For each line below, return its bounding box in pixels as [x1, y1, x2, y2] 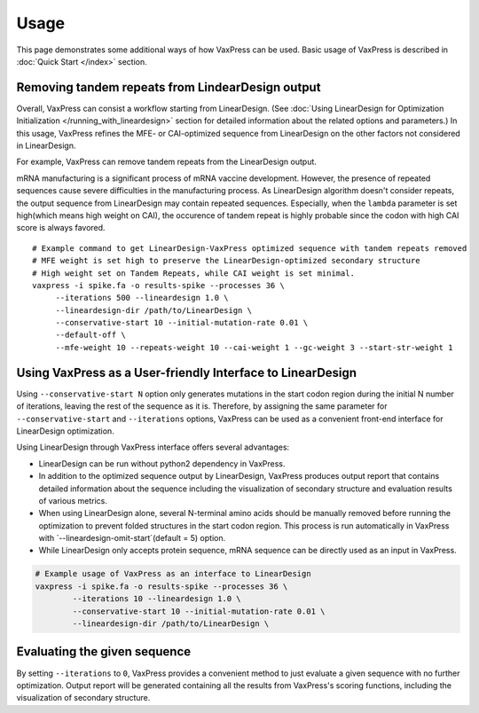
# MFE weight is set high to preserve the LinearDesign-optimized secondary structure [32, 255, 420, 266]
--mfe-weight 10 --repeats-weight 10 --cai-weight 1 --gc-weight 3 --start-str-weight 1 [55, 342, 453, 352]
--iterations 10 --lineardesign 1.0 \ [72, 594, 241, 604]
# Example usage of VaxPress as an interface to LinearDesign [35, 568, 311, 579]
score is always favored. [16, 223, 106, 233]
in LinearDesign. [16, 140, 76, 151]
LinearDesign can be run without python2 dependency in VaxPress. [38, 458, 286, 469]
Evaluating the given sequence [16, 644, 192, 660]
